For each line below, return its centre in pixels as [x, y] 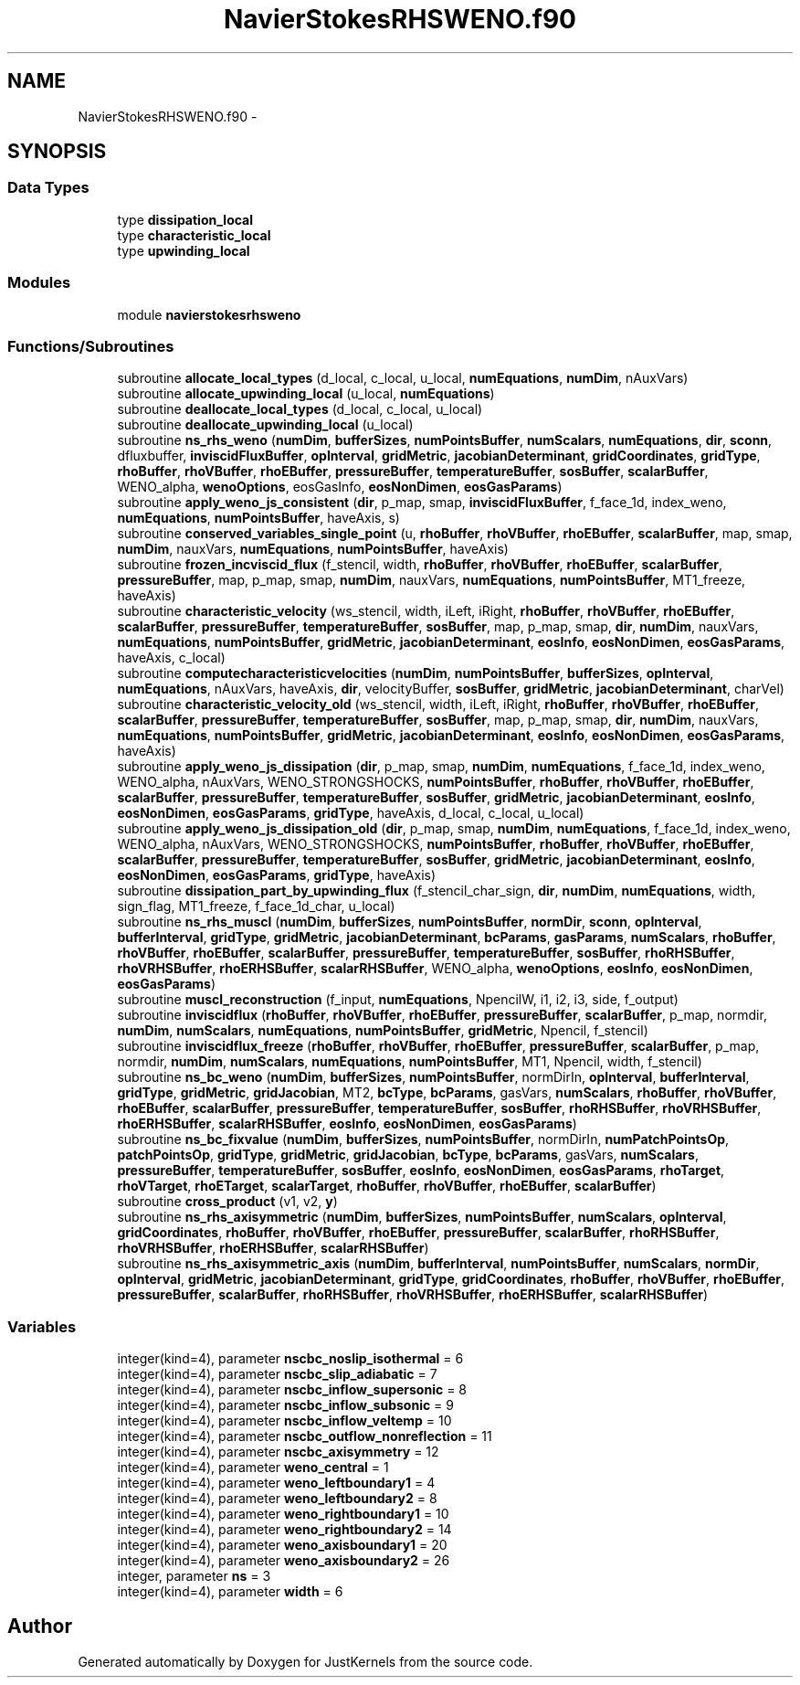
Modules [39, 283]
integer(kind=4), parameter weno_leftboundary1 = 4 [276, 1483]
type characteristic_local [194, 235]
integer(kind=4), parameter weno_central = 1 [253, 1468]
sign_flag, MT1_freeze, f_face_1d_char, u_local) [256, 906]
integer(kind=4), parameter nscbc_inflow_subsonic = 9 [285, 1405]
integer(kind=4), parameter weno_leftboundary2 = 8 [277, 1499]
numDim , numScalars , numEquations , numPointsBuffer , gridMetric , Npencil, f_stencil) [383, 1031]
